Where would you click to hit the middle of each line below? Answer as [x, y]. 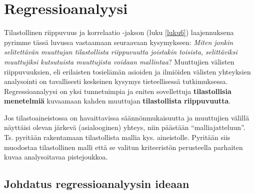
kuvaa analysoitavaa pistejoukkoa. [56, 157]
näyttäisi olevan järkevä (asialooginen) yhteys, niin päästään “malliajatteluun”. [125, 127]
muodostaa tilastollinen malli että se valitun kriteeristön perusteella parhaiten [123, 147]
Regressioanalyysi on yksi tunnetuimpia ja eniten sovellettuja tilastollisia [118, 91]
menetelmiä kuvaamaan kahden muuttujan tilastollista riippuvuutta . [117, 101]
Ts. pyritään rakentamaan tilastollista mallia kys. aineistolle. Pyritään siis [117, 137]
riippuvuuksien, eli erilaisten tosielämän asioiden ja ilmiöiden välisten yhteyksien [127, 71]
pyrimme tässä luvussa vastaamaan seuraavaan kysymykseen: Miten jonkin [119, 42]
